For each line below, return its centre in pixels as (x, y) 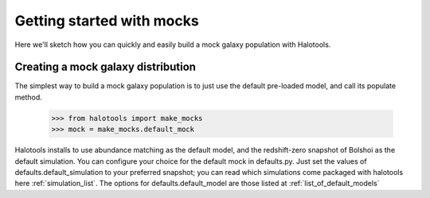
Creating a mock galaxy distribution (106, 67)
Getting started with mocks (107, 21)
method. (29, 97)
